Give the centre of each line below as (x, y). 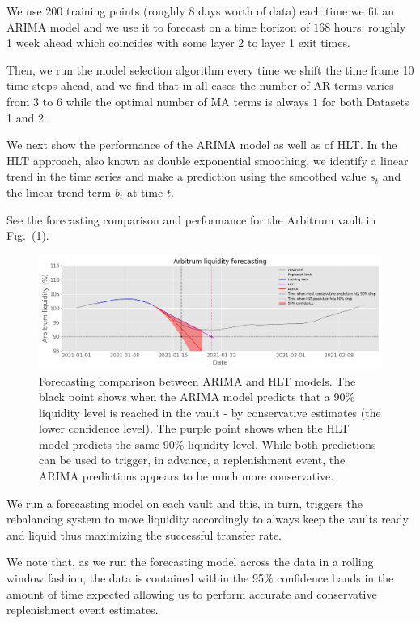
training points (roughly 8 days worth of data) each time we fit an (230, 11)
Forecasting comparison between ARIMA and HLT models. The (197, 380)
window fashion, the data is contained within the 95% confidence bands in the (200, 578)
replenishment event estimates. (83, 610)
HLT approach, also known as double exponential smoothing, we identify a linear (208, 160)
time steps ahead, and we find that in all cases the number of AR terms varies (200, 85)
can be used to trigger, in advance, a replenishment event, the (192, 460)
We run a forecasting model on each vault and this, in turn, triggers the (185, 503)
